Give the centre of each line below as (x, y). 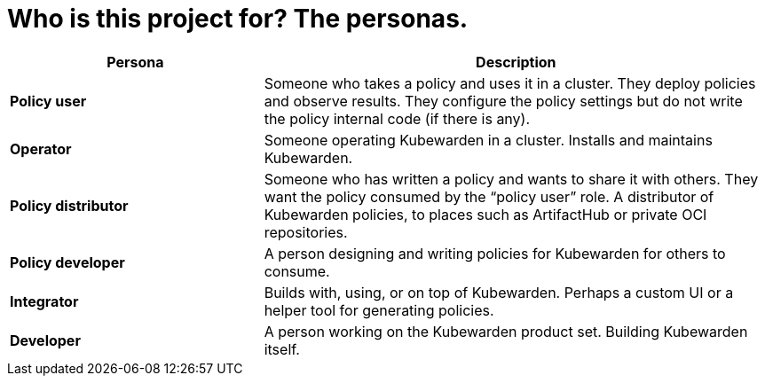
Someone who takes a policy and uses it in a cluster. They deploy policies (510, 83)
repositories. (306, 232)
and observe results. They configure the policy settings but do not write (503, 101)
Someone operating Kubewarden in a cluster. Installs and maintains (488, 140)
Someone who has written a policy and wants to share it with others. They (511, 179)
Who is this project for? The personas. (238, 19)
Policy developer (67, 262)
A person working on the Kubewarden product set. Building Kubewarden (506, 331)
